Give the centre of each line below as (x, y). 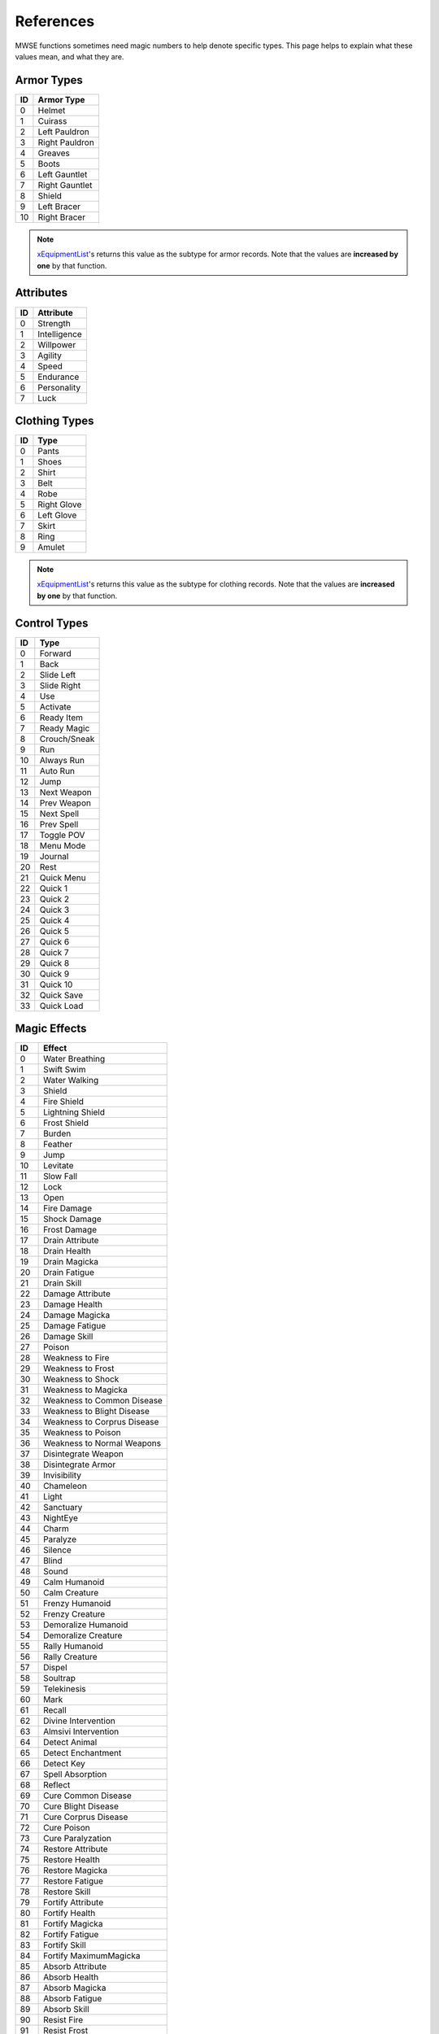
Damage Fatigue (75, 1326)
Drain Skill (63, 1283)
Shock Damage (72, 1219)
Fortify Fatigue (71, 1935)
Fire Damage (68, 1208)
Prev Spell (59, 824)
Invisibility (62, 1475)
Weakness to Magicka (85, 1390)
